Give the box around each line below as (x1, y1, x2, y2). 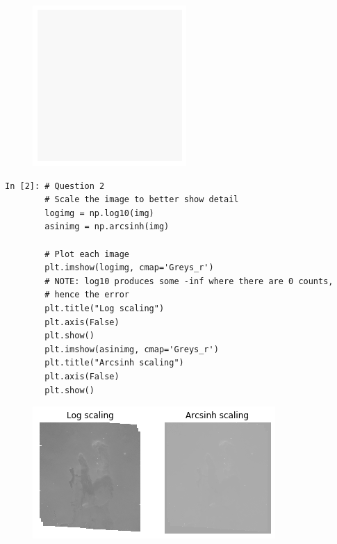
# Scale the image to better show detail (44, 195, 239, 205)
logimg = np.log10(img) (44, 208, 154, 218)
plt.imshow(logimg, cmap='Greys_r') (44, 263, 214, 273)
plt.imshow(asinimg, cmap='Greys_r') (44, 344, 219, 354)
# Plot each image (44, 249, 129, 259)
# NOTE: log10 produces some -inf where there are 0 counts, (44, 276, 334, 286)
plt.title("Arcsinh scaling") (44, 358, 184, 368)
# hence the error (44, 290, 129, 300)
